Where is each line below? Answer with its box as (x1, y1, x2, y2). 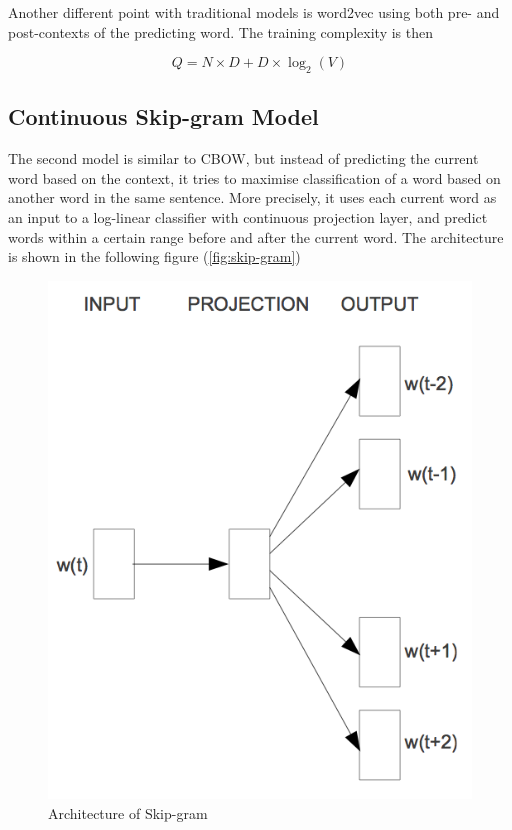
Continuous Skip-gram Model (8, 101, 319, 132)
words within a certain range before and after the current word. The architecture (8, 226, 504, 247)
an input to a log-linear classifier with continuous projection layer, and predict (8, 206, 488, 227)
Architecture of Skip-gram (48, 802, 208, 823)
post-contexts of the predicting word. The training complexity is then (8, 21, 434, 42)
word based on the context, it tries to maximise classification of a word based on (8, 167, 501, 188)
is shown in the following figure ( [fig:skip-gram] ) (8, 246, 301, 267)
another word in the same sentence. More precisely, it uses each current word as (8, 187, 497, 208)
